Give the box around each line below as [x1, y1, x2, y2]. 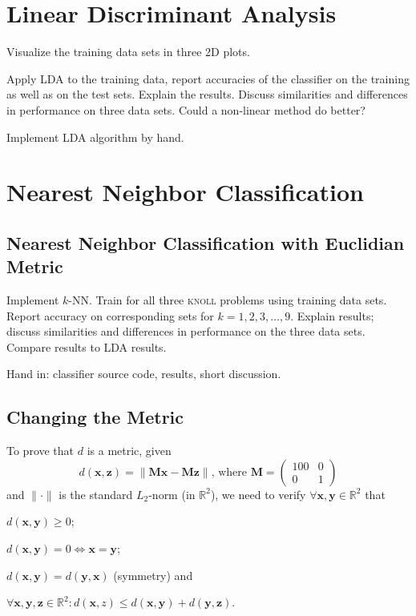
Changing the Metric [6, 405, 184, 429]
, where [211, 466, 248, 478]
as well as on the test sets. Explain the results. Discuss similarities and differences [6, 86, 408, 103]
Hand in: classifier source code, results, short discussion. [6, 365, 281, 382]
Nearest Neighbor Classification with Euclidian [6, 230, 405, 255]
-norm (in [148, 485, 196, 502]
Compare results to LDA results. [6, 338, 167, 355]
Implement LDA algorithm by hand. [6, 128, 184, 145]
